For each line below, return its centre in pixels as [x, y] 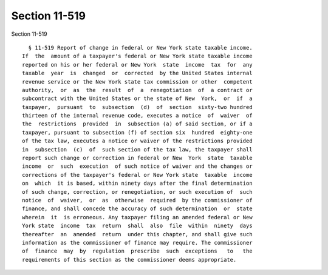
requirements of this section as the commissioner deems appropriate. [129, 260]
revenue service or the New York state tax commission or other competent [137, 81]
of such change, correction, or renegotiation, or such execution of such [137, 192]
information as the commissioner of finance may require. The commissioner [137, 243]
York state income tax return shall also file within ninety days [137, 226]
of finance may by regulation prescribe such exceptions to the [137, 251]
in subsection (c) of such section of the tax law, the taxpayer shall [137, 149]
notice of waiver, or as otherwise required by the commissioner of [137, 200]
